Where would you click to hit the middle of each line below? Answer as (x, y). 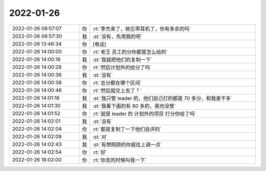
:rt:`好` (100, 152)
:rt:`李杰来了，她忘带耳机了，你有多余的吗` (142, 29)
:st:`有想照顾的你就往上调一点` (127, 144)
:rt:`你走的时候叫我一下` (120, 160)
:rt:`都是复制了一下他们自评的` (127, 129)
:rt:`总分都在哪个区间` (117, 83)
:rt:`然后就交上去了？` (117, 90)
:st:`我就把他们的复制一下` (122, 59)
